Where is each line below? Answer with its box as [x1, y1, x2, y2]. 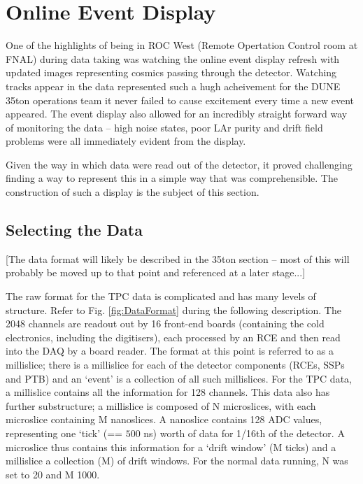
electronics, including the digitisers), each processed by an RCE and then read [6, 329, 341, 344]
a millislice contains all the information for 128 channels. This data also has [6, 385, 330, 399]
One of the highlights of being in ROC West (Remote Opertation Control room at [6, 38, 358, 52]
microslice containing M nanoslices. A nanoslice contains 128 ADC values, [6, 412, 322, 427]
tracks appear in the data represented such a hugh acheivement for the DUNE [6, 78, 341, 93]
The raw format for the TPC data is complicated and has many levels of [6, 289, 316, 304]
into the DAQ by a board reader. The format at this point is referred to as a [6, 343, 334, 358]
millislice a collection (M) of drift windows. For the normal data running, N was [6, 453, 348, 468]
